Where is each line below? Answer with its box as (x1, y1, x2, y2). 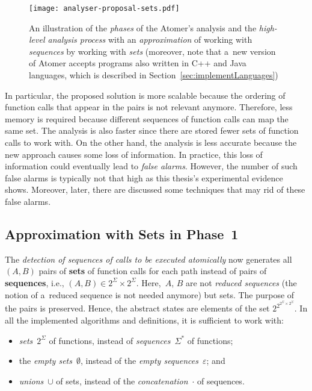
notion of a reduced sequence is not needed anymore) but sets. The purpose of (5, 288, 295, 301)
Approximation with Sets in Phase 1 (5, 224, 239, 243)
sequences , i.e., (5, 276, 64, 289)
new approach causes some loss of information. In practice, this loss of (5, 148, 263, 160)
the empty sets (19, 354, 72, 367)
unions (19, 374, 44, 387)
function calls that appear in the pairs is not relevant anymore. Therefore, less (5, 101, 293, 113)
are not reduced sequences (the (186, 276, 297, 289)
